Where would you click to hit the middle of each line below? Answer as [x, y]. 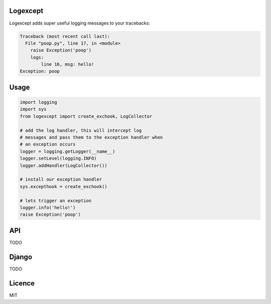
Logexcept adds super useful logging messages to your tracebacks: [80, 23]
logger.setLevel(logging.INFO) [58, 159]
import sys [33, 109]
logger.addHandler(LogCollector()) [63, 165]
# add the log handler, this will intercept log [81, 130]
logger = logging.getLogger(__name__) [67, 151]
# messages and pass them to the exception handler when [91, 137]
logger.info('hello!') [48, 207]
